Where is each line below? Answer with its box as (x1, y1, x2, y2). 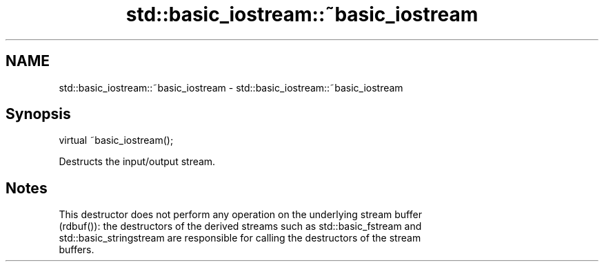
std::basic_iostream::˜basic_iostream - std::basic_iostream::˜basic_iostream (59, 81, 403, 94)
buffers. (59, 244, 94, 256)
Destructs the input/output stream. (59, 156, 216, 168)
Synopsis (6, 105, 71, 123)
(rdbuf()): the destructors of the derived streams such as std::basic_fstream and (59, 220, 422, 233)
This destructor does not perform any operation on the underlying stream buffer (59, 209, 422, 221)
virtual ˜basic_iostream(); (59, 134, 174, 147)
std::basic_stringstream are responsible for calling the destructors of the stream (59, 232, 421, 244)
